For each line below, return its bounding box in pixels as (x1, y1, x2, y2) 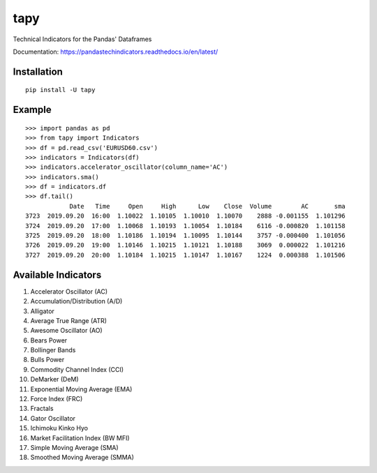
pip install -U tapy (25, 86, 96, 94)
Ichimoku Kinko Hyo (30, 424, 89, 433)
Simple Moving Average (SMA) (30, 443, 119, 451)
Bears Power (30, 336, 68, 345)
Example (13, 104, 52, 116)
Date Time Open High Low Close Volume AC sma (69, 202, 346, 210)
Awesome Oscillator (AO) (30, 326, 103, 335)
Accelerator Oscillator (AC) (30, 287, 108, 296)
